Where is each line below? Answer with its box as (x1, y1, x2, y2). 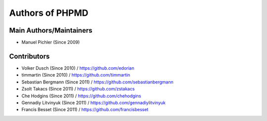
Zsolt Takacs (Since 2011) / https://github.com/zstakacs (21, 86, 135, 92)
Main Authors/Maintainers (9, 26, 92, 35)
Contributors (9, 52, 50, 60)
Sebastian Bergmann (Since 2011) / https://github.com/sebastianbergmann (21, 79, 174, 85)
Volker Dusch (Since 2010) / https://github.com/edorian (21, 65, 134, 71)
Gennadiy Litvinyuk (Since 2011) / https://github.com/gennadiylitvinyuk (21, 99, 166, 106)
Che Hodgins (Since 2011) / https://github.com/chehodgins (21, 93, 141, 99)
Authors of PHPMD (9, 7, 89, 18)
